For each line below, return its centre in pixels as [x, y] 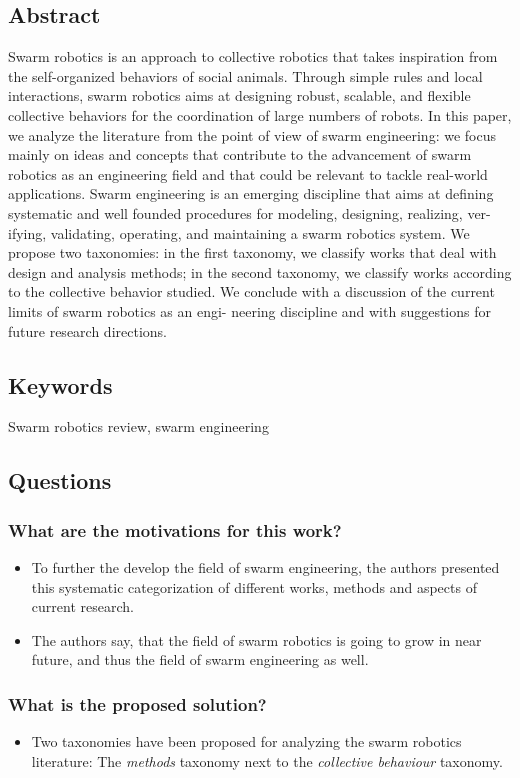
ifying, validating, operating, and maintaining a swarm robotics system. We [239, 232]
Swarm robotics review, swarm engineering [138, 426]
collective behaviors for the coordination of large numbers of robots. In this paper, [260, 114]
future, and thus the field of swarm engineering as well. [200, 659]
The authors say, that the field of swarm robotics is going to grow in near [256, 639]
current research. [82, 606]
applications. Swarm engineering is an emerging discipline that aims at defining [251, 193]
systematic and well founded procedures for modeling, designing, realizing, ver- [249, 212]
